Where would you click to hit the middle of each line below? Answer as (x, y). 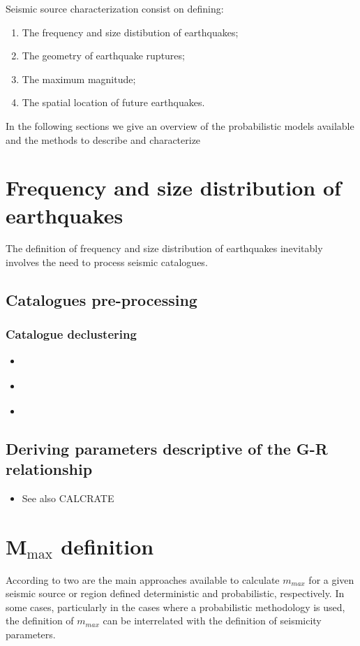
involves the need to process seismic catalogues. (107, 262)
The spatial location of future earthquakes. (113, 102)
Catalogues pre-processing (102, 300)
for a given (331, 579)
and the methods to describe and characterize (103, 139)
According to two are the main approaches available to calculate (143, 579)
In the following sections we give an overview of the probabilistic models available (180, 125)
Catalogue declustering (71, 334)
